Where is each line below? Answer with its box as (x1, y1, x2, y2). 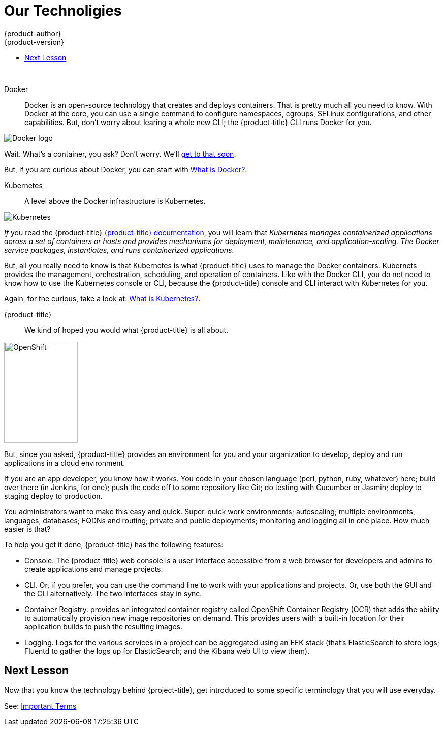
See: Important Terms (4, 701, 77, 710)
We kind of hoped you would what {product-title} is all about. (24, 325, 229, 334)
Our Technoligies (4, 2, 122, 19)
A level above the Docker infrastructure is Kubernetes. (24, 196, 206, 205)
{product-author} (4, 28, 61, 38)
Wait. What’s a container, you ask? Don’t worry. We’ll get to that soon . (4, 149, 236, 158)
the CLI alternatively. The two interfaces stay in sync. (24, 589, 202, 598)
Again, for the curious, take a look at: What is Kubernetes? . (4, 294, 201, 303)
